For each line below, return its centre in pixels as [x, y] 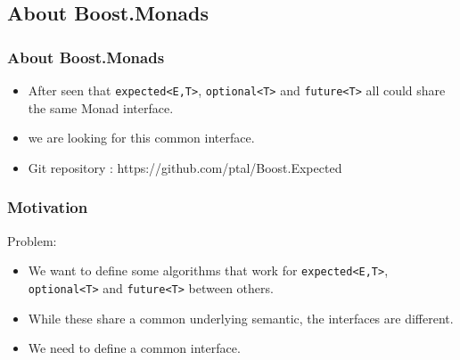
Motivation [48, 207]
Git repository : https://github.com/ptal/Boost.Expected [185, 167]
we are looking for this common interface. [141, 138]
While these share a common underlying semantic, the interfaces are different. [241, 318]
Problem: [32, 240]
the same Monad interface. [101, 107]
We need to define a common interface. [134, 348]
